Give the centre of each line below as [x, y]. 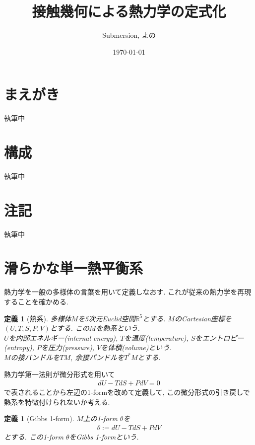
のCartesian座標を [203, 318]
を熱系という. [118, 328]
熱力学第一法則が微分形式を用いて [60, 374]
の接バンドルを [35, 357]
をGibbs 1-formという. [104, 437]
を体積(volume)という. [136, 347]
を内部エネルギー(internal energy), [63, 337]
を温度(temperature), [156, 337]
